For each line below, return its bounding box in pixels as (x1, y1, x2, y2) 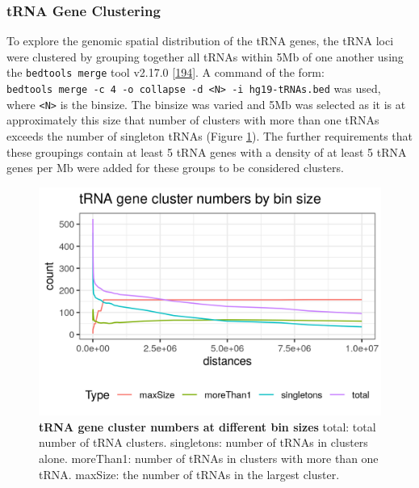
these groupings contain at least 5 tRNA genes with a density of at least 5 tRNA (6, 143, 407, 160)
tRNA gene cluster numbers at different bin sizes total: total (39, 418, 376, 435)
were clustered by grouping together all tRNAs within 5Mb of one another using (6, 48, 404, 65)
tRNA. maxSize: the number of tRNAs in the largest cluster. (39, 465, 340, 482)
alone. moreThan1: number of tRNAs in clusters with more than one (39, 449, 379, 466)
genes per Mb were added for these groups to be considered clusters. (6, 159, 344, 176)
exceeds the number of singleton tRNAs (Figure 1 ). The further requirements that (6, 127, 413, 144)
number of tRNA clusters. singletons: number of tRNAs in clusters (39, 434, 368, 451)
